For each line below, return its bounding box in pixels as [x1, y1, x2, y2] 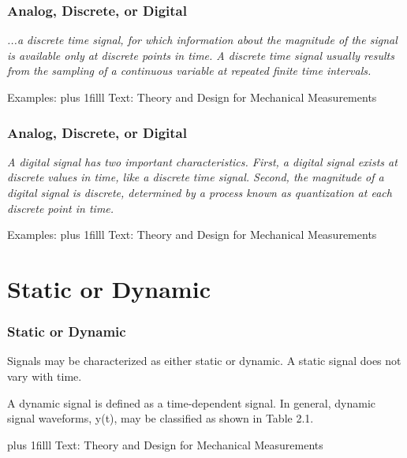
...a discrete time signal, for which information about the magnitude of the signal [7, 32, 398, 48]
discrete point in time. [7, 199, 114, 216]
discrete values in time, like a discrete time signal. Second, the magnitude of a [7, 169, 384, 185]
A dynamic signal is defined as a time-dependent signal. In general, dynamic [7, 394, 376, 411]
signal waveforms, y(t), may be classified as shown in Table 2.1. [7, 410, 314, 426]
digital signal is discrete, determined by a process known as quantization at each [7, 184, 392, 200]
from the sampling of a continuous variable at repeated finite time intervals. [7, 62, 372, 79]
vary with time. [7, 367, 82, 384]
